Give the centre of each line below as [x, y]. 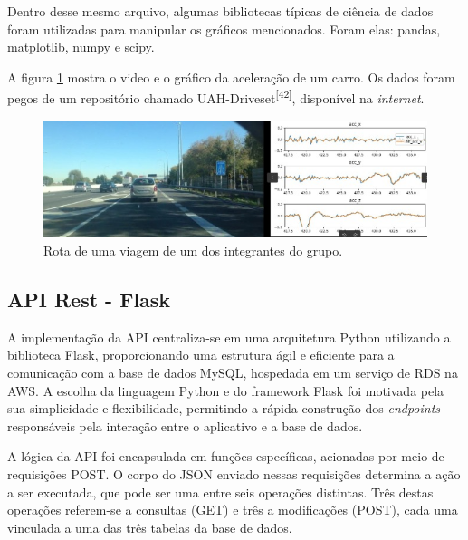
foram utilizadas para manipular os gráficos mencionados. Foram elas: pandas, [224, 29]
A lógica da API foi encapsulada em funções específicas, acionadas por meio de [226, 456]
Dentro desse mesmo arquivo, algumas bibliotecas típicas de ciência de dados [220, 11]
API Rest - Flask [89, 299]
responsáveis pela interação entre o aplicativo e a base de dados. [185, 425]
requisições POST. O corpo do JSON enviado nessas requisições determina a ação [234, 474]
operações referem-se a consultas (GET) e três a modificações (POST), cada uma [233, 510]
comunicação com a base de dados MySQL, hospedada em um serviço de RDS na [233, 373]
